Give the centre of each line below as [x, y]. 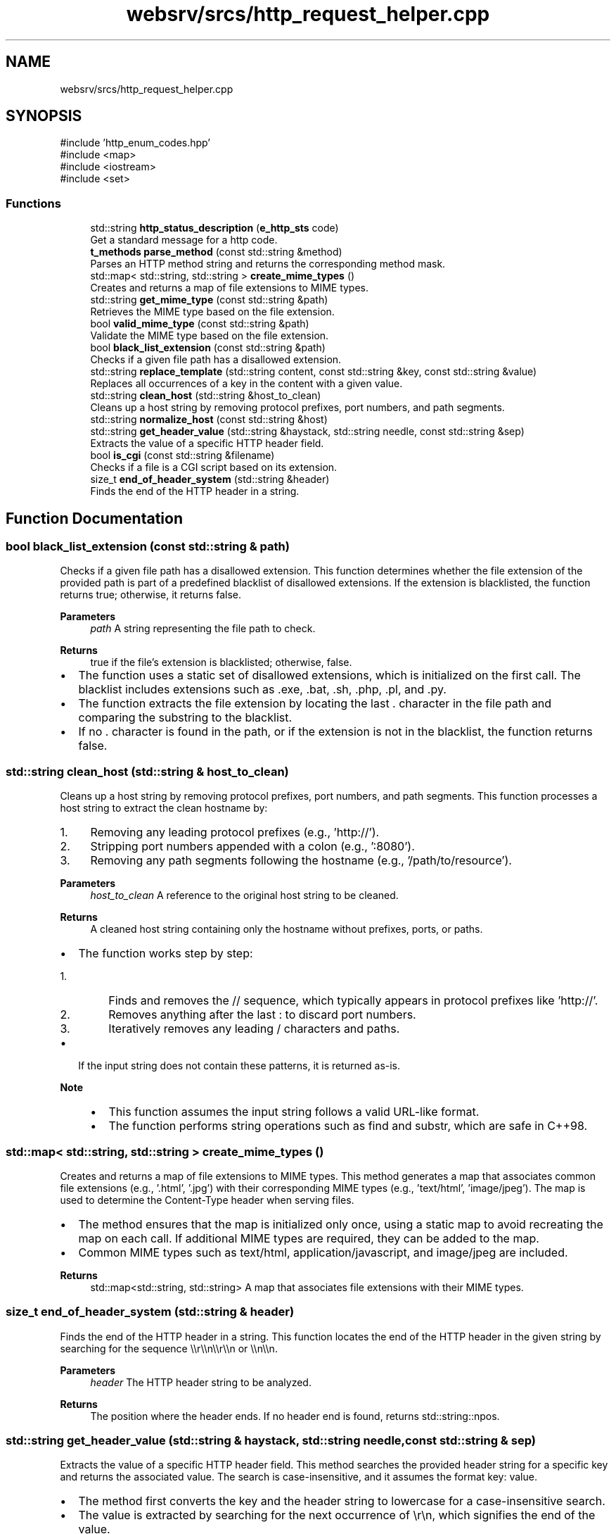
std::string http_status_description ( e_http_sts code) [214, 228]
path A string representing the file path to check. [203, 629]
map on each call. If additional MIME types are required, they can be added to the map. [309, 1238]
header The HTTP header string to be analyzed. [201, 1382]
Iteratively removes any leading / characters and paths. [254, 1029]
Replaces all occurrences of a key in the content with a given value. [246, 384]
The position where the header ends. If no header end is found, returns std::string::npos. [295, 1416]
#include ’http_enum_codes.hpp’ [135, 143]
